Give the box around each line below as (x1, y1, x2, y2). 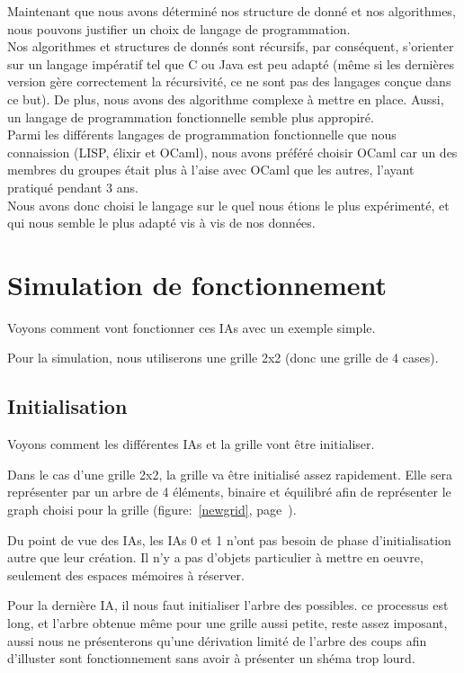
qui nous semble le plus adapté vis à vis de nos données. (7, 213, 316, 232)
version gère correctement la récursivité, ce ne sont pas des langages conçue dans (7, 72, 451, 91)
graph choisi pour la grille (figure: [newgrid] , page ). (7, 500, 297, 519)
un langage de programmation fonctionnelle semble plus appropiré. (7, 107, 374, 126)
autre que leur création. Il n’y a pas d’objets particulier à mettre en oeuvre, (7, 548, 424, 567)
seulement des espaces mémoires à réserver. (7, 565, 245, 584)
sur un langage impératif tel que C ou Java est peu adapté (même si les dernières (7, 54, 454, 73)
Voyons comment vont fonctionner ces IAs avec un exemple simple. (7, 318, 376, 336)
